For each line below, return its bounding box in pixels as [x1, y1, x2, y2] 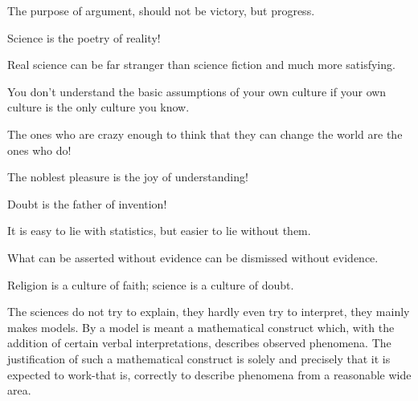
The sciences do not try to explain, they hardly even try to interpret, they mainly [7, 303, 410, 320]
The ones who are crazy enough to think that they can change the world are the [7, 125, 403, 142]
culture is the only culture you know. [7, 99, 190, 115]
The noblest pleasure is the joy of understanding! [7, 168, 248, 185]
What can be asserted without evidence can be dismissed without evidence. [7, 249, 379, 265]
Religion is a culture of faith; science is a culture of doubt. [7, 276, 294, 293]
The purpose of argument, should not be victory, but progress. [7, 2, 315, 18]
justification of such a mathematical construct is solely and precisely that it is [7, 350, 391, 367]
